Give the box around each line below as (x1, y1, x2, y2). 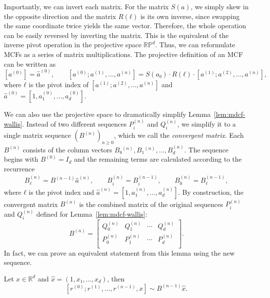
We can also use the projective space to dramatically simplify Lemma (4, 109, 211, 119)
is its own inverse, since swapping (140, 11, 240, 21)
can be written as (4, 58, 56, 69)
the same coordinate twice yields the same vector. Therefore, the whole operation (4, 20, 246, 31)
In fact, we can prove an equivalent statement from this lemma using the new (4, 247, 235, 258)
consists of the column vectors (23, 144, 112, 154)
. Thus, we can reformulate (155, 39, 235, 50)
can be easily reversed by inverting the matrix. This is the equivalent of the (4, 30, 229, 40)
